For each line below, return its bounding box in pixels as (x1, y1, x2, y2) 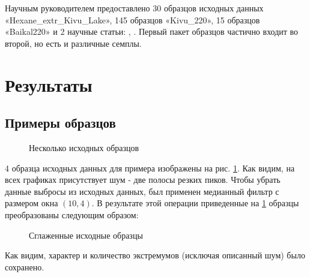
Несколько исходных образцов (29, 141, 139, 153)
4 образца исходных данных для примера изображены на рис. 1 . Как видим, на (5, 161, 295, 174)
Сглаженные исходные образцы (29, 228, 143, 241)
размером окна (5, 197, 58, 209)
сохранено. (5, 260, 44, 273)
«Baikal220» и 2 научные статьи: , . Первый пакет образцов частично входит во (5, 25, 299, 38)
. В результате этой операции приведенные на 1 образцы (91, 197, 299, 209)
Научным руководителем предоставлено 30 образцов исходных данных (5, 2, 264, 14)
